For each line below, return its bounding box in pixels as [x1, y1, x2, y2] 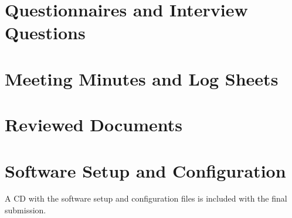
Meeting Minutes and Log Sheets [5, 66, 279, 90]
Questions [5, 21, 86, 45]
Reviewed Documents [5, 113, 183, 137]
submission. [5, 204, 46, 216]
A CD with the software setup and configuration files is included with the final [5, 192, 287, 205]
